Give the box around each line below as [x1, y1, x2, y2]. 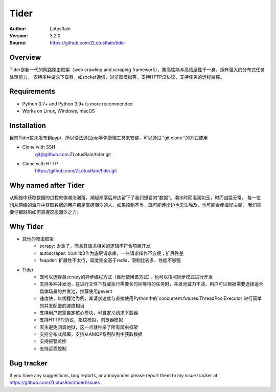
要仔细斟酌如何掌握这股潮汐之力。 [9, 209, 81, 215]
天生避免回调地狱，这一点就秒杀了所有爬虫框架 [39, 324, 138, 330]
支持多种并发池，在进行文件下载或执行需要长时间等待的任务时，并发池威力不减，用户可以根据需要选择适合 [39, 281, 263, 287]
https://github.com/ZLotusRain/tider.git [35, 168, 117, 174]
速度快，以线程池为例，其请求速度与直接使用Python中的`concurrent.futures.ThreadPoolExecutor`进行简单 [39, 295, 262, 301]
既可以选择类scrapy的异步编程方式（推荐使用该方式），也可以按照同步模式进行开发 [39, 274, 213, 280]
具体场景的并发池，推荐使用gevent [39, 288, 112, 294]
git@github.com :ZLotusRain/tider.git [35, 151, 111, 157]
